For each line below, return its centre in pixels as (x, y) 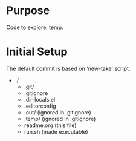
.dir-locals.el (40, 99)
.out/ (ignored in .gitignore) (58, 112)
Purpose (28, 11)
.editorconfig (40, 106)
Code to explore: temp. (35, 27)
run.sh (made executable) (56, 131)
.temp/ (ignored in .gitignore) (60, 119)
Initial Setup (37, 52)
